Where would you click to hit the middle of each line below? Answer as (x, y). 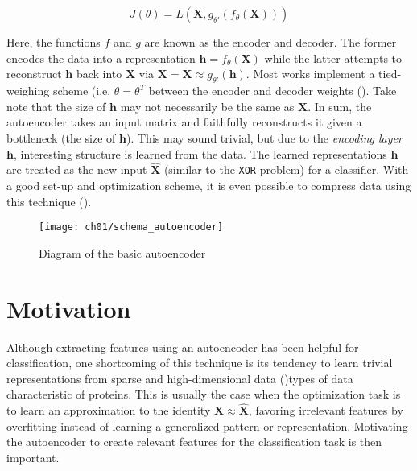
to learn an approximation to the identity (109, 410)
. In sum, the (340, 106)
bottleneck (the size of (61, 137)
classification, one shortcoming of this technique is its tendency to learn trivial (200, 363)
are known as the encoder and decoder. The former (270, 42)
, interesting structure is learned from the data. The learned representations (200, 153)
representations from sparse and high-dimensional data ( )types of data (180, 378)
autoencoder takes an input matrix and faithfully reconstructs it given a (184, 122)
